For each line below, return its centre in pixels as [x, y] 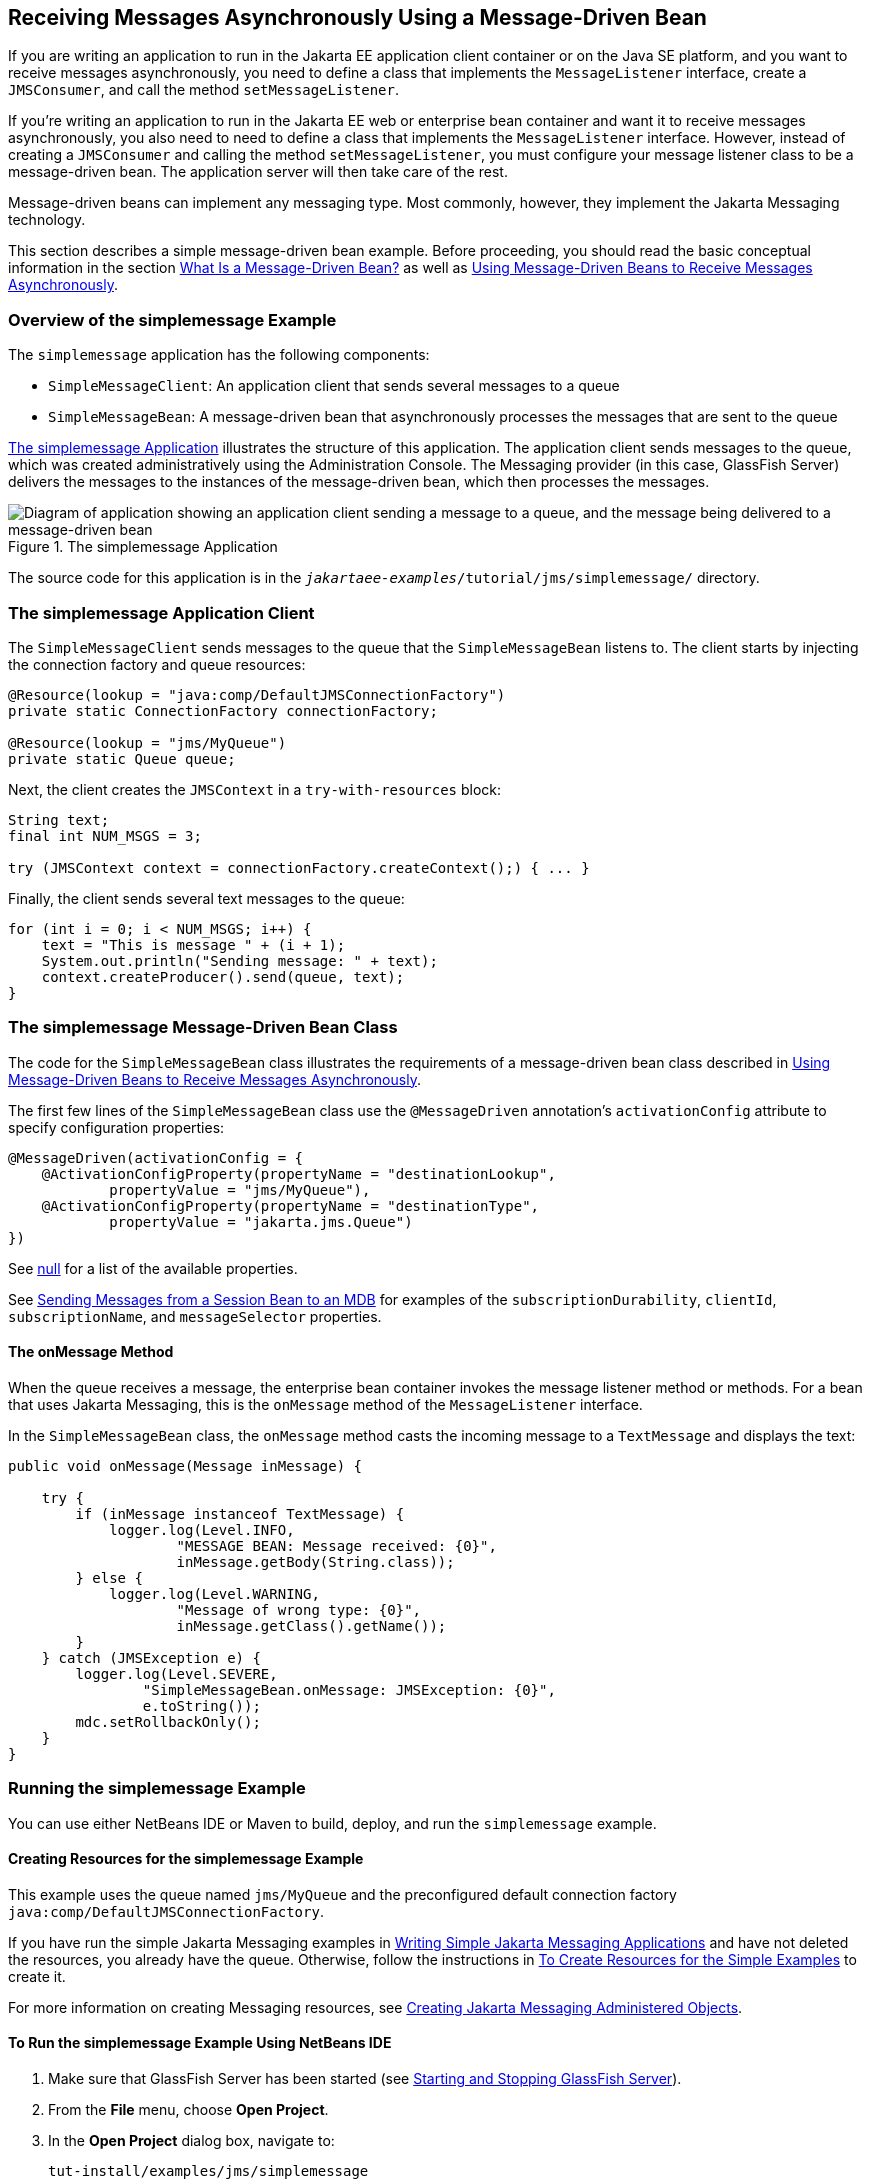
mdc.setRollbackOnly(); [168, 1721]
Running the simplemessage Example [157, 1788]
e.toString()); [201, 1705]
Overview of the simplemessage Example [172, 319]
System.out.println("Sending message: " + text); [239, 960]
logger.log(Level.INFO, [202, 1529]
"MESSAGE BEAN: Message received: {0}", [336, 1545]
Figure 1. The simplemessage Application [143, 547]
